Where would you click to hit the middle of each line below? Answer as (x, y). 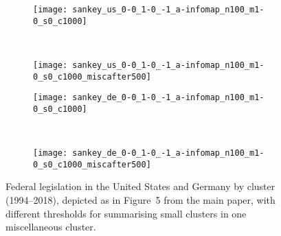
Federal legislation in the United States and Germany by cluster (140, 186)
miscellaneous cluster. (51, 227)
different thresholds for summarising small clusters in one (126, 213)
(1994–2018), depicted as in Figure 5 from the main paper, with (140, 200)
